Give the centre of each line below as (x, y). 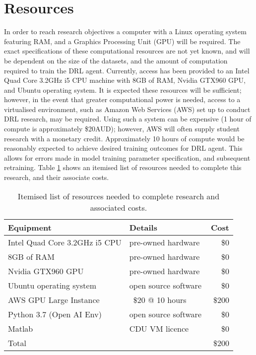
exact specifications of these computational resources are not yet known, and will (127, 51)
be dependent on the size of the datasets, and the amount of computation (116, 60)
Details (143, 227)
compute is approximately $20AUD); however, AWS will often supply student (122, 129)
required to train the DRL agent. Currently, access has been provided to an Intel (127, 70)
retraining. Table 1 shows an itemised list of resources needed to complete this (123, 167)
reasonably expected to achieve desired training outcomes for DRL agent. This (123, 148)
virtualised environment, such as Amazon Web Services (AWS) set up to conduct (127, 109)
